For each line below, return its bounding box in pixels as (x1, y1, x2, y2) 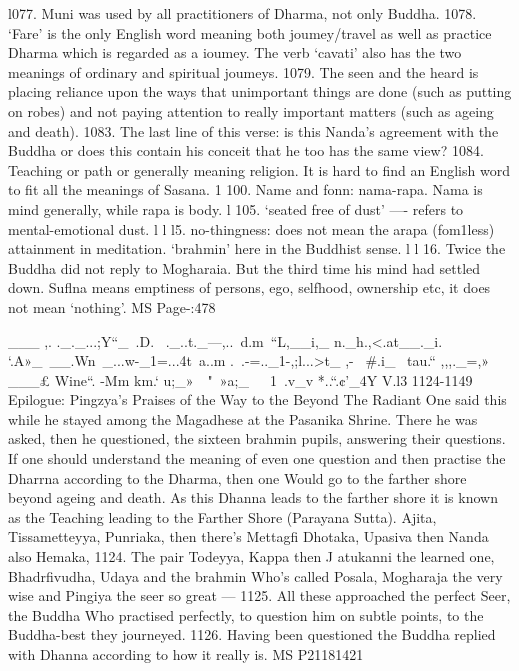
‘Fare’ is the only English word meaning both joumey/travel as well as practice (8, 22, 492, 43)
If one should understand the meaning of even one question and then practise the (8, 448, 506, 469)
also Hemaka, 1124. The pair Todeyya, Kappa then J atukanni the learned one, (8, 546, 495, 567)
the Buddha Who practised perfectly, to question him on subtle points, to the (8, 604, 484, 625)
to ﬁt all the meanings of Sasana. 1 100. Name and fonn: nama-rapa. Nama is (8, 179, 483, 200)
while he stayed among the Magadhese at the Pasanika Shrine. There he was (8, 408, 478, 429)
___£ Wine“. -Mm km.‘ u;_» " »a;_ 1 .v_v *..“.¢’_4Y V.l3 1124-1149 (8, 369, 473, 390)
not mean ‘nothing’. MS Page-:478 (8, 296, 216, 317)
